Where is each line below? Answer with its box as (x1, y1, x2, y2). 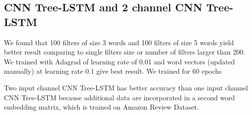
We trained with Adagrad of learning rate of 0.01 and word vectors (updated (4, 56, 235, 66)
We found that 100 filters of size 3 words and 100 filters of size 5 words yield (4, 37, 234, 47)
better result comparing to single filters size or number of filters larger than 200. (4, 47, 246, 57)
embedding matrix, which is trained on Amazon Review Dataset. (4, 102, 199, 112)
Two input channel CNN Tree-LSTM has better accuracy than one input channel (4, 82, 248, 92)
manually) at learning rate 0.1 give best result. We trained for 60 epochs (4, 66, 222, 76)
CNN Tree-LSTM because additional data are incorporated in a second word (4, 92, 235, 102)
